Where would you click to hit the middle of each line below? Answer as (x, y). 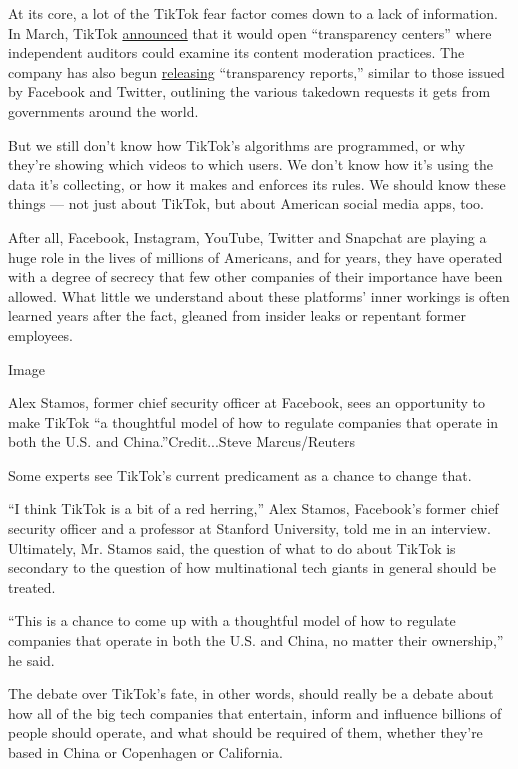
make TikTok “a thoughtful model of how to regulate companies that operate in (253, 421)
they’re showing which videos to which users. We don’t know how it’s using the (251, 164)
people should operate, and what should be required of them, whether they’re (245, 732)
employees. (41, 334)
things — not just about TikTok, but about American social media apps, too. (246, 203)
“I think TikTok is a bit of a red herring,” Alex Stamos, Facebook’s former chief (253, 508)
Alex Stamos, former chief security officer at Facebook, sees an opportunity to (247, 402)
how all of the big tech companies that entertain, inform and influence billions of (255, 712)
